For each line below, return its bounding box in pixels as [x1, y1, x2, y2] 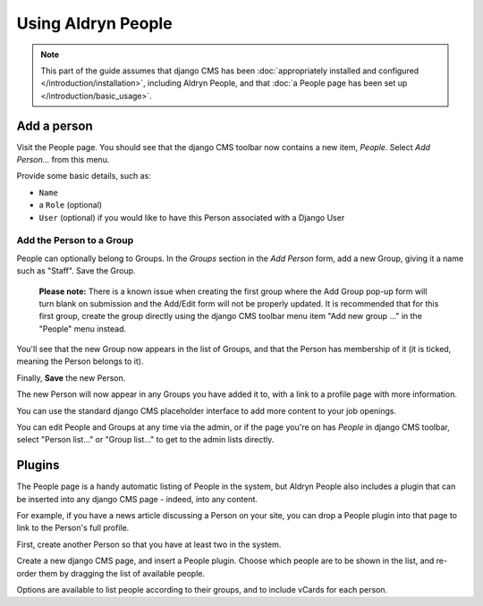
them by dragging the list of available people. [38, 568, 206, 578]
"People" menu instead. [38, 323, 127, 334]
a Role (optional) [38, 199, 103, 210]
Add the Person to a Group [16, 234, 134, 247]
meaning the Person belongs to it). [16, 356, 144, 366]
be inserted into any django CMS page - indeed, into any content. [16, 493, 258, 504]
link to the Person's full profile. [16, 523, 130, 534]
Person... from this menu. [16, 155, 110, 165]
